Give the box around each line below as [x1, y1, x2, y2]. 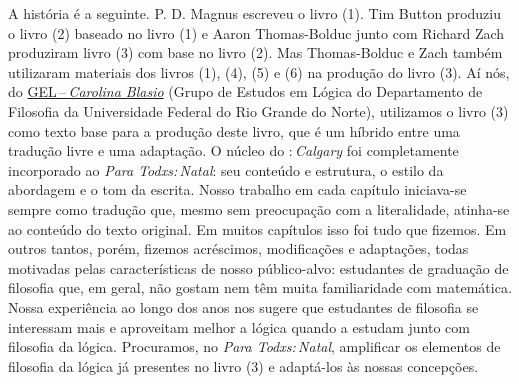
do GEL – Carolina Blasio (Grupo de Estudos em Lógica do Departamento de [8, 81, 483, 102]
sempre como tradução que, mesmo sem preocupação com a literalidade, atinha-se [8, 198, 510, 219]
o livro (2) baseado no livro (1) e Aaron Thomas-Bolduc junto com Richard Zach [8, 22, 505, 43]
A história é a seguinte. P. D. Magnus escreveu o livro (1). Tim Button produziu [8, 3, 501, 23]
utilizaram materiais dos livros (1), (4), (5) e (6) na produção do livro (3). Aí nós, [8, 61, 510, 82]
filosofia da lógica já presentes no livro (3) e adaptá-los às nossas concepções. [8, 355, 479, 376]
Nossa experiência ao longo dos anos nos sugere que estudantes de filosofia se [8, 296, 479, 317]
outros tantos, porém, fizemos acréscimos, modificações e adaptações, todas [8, 238, 469, 259]
